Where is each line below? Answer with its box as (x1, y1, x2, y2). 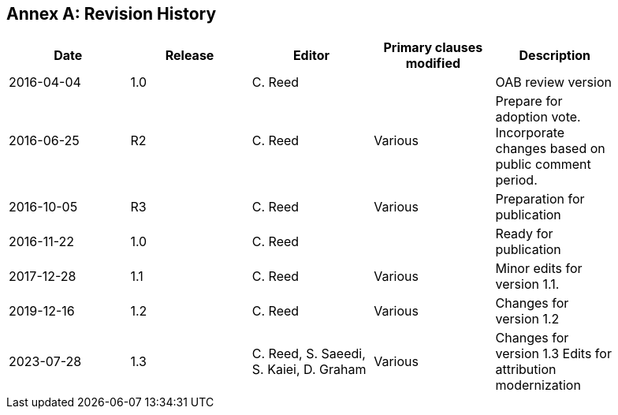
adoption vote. (495, 109, 581, 125)
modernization (495, 377, 581, 394)
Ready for (495, 226, 553, 242)
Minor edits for (495, 260, 583, 277)
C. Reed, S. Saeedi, (251, 346, 366, 362)
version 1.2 (495, 311, 560, 327)
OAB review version (495, 74, 612, 91)
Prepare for (495, 93, 563, 110)
